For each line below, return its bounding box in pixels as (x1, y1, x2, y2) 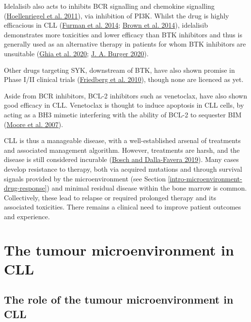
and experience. (4, 211, 50, 221)
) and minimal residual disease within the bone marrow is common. (47, 183, 247, 193)
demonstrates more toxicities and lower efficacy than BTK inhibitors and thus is (4, 29, 242, 39)
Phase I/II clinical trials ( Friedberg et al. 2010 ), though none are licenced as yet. (4, 74, 244, 84)
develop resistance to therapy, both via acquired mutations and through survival (4, 163, 242, 174)
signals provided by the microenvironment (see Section (4, 173, 166, 183)
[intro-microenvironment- (168, 173, 242, 183)
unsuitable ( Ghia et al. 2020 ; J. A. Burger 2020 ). (4, 48, 149, 58)
